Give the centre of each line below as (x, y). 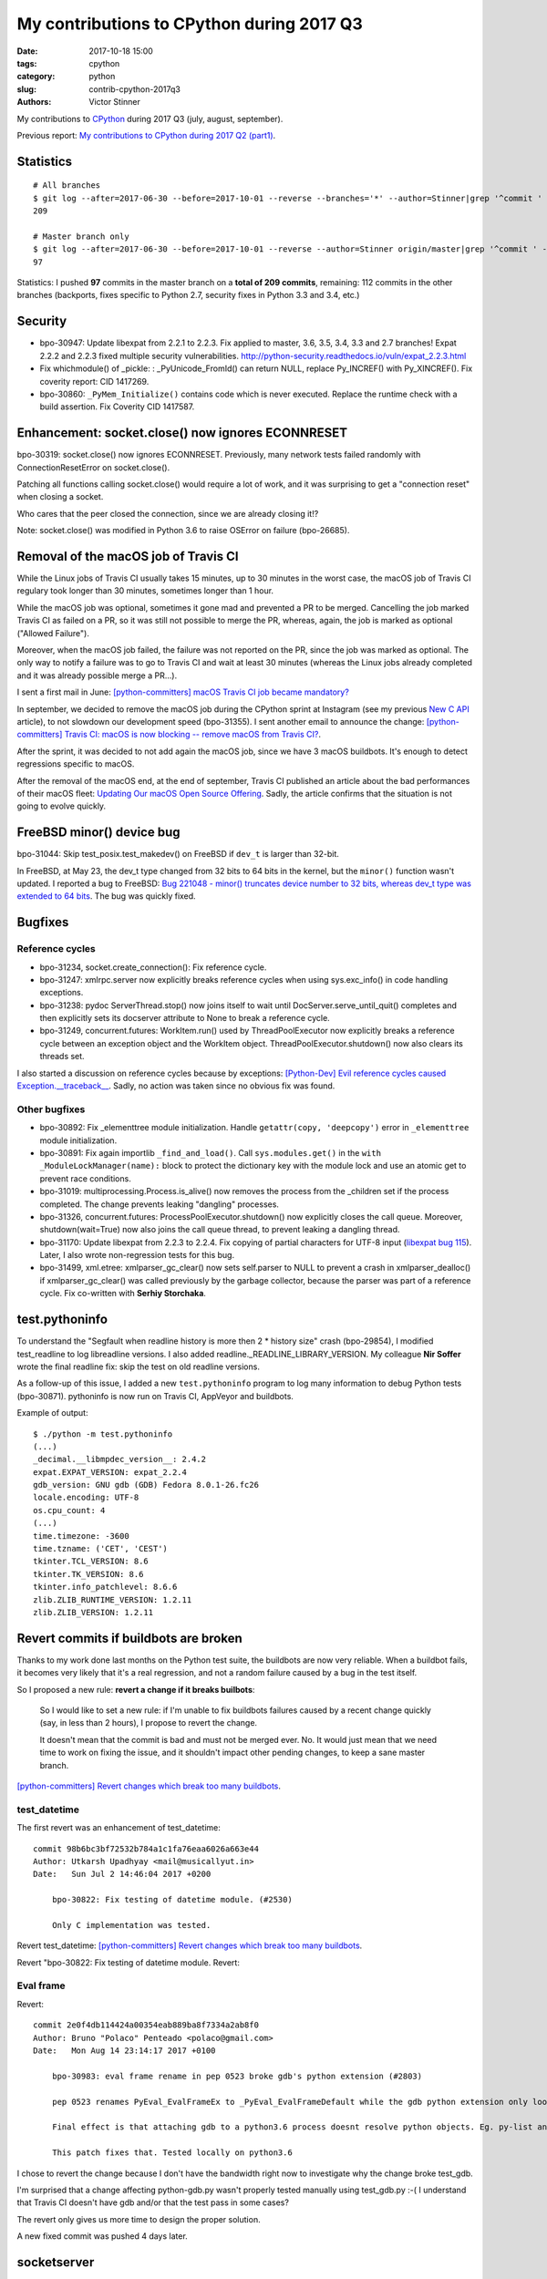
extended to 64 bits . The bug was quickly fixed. (106, 896)
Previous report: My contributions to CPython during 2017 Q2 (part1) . (146, 135)
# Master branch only (81, 236)
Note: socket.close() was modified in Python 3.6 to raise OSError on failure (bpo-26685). (183, 531)
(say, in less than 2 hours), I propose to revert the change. (149, 1723)
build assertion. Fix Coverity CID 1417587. (117, 407)
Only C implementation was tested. (131, 1925)
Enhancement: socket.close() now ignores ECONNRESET (182, 433)
